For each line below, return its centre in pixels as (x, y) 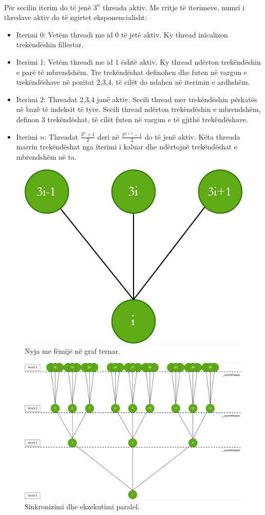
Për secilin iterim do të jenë (48, 7)
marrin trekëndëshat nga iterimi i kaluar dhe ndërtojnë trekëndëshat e (127, 147)
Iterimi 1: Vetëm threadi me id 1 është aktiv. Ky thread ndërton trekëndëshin (138, 61)
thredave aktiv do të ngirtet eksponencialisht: (75, 17)
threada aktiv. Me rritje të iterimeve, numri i (174, 7)
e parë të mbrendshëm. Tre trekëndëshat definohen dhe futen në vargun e (131, 72)
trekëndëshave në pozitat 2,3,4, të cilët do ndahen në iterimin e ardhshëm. (133, 82)
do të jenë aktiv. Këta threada (192, 136)
